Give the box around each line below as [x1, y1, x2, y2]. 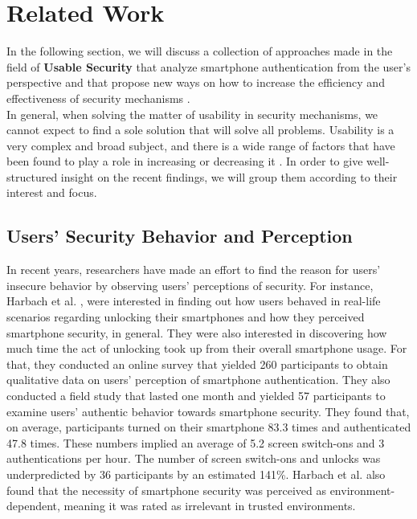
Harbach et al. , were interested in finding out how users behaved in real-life [6, 292, 381, 309]
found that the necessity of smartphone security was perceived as [6, 481, 326, 498]
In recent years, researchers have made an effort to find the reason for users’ [6, 261, 381, 278]
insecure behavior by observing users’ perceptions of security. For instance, [6, 276, 374, 293]
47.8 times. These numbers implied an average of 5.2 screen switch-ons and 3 [6, 434, 385, 451]
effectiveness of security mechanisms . [6, 89, 190, 106]
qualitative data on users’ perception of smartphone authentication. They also [6, 371, 390, 388]
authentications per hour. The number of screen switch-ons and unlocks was [6, 450, 381, 467]
